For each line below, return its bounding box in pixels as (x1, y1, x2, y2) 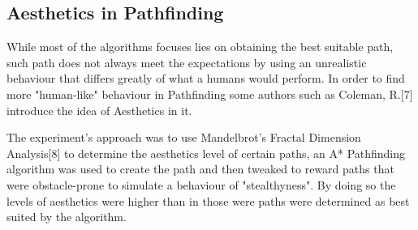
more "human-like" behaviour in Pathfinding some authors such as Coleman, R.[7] (6, 85, 413, 102)
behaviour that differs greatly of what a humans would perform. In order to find (6, 70, 405, 87)
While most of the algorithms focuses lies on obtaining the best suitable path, (6, 38, 394, 55)
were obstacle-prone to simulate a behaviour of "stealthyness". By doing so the (6, 176, 396, 193)
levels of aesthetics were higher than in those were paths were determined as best (6, 192, 410, 209)
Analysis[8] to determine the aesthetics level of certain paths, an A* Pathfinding (6, 144, 406, 161)
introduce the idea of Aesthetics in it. (6, 101, 192, 118)
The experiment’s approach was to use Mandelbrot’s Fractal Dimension (6, 129, 361, 146)
